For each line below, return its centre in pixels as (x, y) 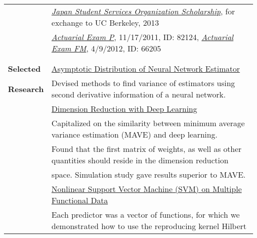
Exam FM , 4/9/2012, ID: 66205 (106, 48)
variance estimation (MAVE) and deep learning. (134, 134)
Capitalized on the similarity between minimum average (148, 123)
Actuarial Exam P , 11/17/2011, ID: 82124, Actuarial (143, 37)
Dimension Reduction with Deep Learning (124, 109)
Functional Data (80, 200)
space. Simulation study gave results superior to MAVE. (149, 174)
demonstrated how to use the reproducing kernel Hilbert (149, 226)
